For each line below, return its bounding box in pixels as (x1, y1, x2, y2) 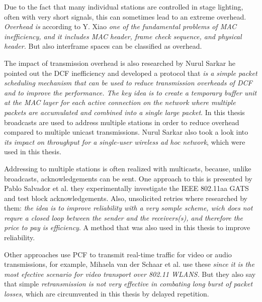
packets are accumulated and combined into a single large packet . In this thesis (4, 107, 245, 117)
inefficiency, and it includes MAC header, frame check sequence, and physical (4, 31, 242, 41)
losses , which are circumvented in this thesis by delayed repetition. (4, 288, 209, 299)
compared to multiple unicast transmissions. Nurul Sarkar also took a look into (4, 127, 248, 137)
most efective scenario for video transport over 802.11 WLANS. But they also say (4, 268, 256, 279)
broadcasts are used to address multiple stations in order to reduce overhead (4, 117, 239, 127)
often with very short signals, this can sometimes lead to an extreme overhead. (4, 11, 246, 22)
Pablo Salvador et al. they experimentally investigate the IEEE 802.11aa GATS (4, 183, 249, 193)
